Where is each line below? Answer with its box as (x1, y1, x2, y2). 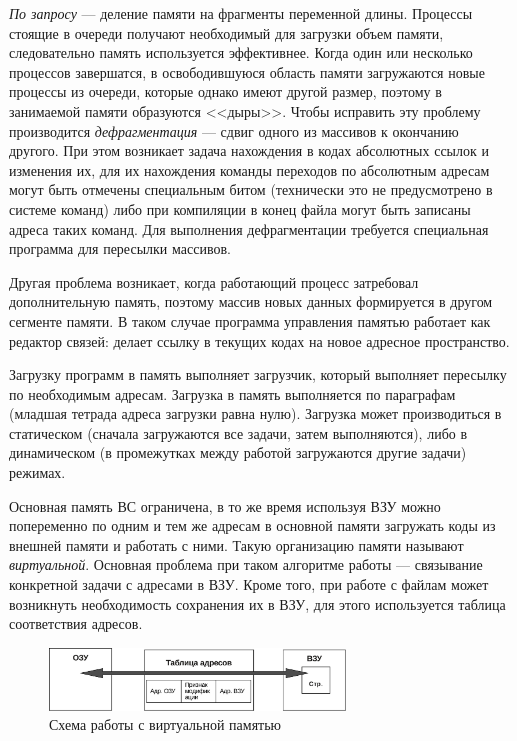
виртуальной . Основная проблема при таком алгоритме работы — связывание (9, 554, 483, 575)
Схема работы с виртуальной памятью (49, 714, 282, 735)
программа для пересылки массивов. (9, 238, 231, 259)
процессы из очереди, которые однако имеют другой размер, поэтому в (9, 81, 442, 102)
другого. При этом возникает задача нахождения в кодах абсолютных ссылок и (9, 140, 489, 161)
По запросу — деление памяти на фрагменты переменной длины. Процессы (9, 3, 473, 23)
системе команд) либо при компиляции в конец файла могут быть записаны (9, 198, 471, 219)
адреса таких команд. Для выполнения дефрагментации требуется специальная (9, 218, 489, 239)
